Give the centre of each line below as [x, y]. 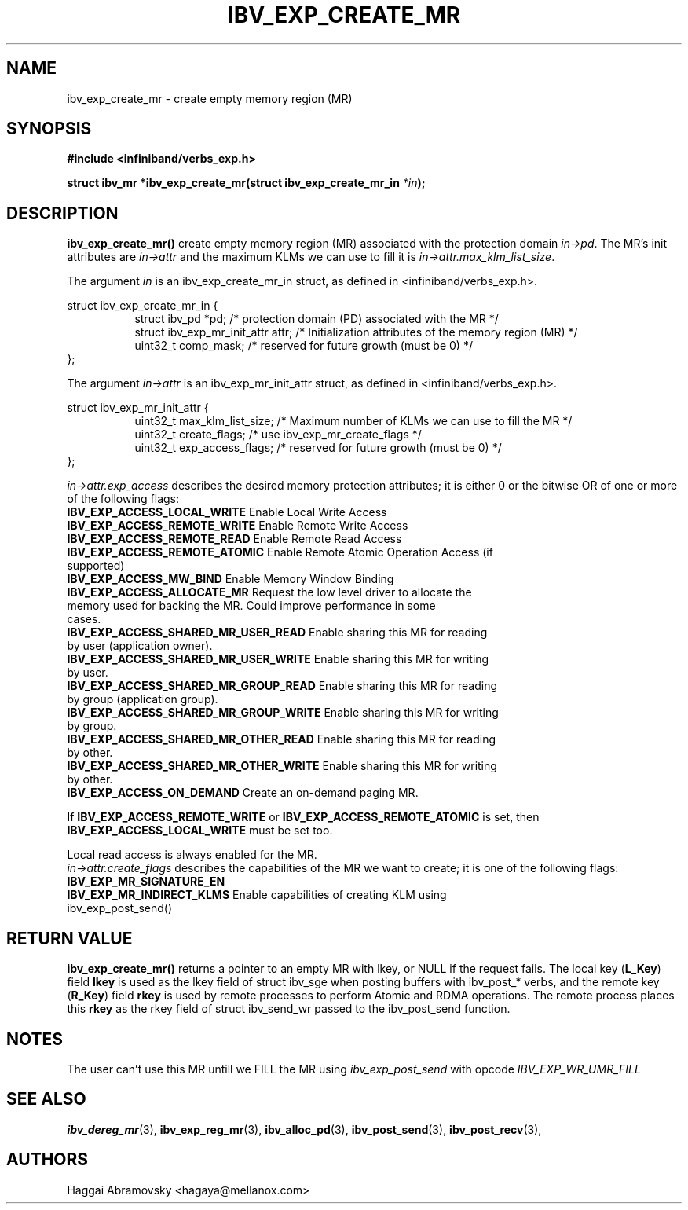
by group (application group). [143, 699]
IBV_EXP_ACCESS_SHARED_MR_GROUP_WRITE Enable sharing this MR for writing [283, 713]
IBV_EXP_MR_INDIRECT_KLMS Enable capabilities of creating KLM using [257, 895]
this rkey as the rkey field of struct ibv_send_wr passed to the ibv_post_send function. [289, 1009]
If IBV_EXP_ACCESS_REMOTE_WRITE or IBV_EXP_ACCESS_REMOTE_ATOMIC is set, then [303, 817]
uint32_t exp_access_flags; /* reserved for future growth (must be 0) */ [318, 448]
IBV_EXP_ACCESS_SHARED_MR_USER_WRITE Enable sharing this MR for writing [278, 659]
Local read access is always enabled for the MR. [192, 855]
